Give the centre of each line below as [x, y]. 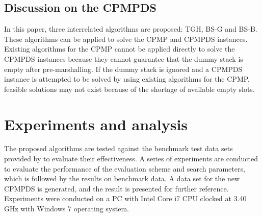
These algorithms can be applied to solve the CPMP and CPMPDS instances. [126, 39]
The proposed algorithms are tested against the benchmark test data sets [119, 148]
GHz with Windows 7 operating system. [67, 209]
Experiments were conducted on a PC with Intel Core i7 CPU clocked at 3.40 [125, 198]
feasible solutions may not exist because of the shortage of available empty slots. [129, 89]
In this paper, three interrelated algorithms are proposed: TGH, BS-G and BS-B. [131, 29]
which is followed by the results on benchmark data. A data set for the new [122, 178]
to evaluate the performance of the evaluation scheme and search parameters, [125, 168]
